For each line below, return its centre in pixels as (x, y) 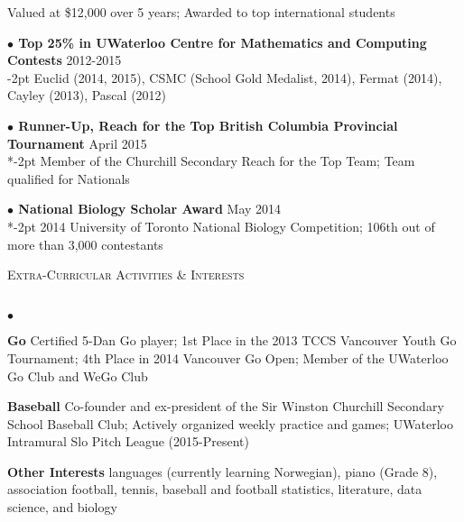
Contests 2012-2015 (65, 60)
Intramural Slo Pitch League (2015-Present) (128, 441)
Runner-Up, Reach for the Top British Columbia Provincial (208, 125)
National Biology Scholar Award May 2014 (150, 209)
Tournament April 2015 (77, 143)
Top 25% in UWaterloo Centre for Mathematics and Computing (223, 42)
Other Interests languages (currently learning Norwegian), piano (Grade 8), (223, 471)
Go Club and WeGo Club (78, 375)
